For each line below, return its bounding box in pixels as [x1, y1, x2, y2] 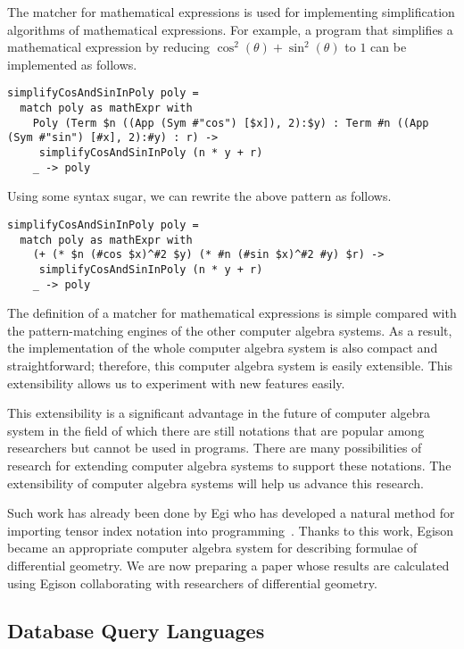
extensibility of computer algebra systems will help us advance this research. [7, 473, 424, 492]
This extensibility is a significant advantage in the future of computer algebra [7, 404, 431, 422]
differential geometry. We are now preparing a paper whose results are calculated [7, 555, 450, 574]
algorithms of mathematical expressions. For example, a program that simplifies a [7, 20, 453, 38]
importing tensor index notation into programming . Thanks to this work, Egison [7, 520, 454, 539]
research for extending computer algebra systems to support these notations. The [7, 455, 452, 474]
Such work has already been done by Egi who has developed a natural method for [7, 503, 455, 522]
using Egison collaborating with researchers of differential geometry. [7, 573, 377, 592]
